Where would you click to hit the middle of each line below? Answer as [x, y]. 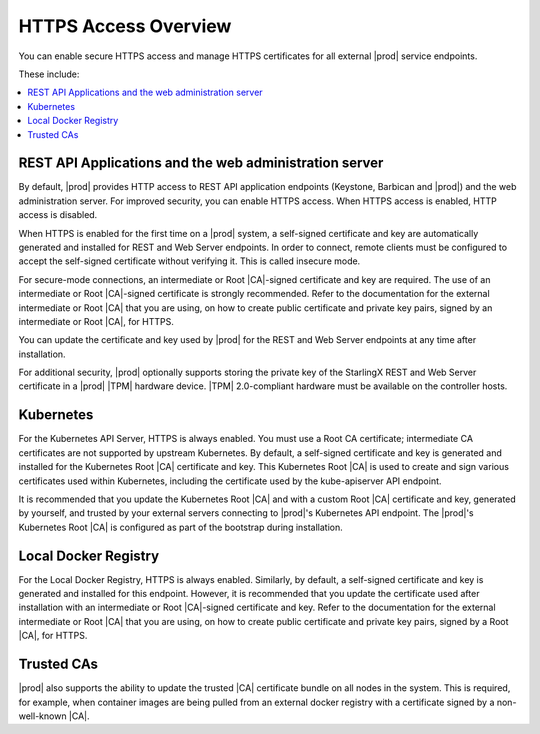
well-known [42, 716]
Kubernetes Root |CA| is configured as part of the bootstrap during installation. [181, 527]
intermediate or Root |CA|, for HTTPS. [96, 321]
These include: [49, 74]
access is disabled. [58, 215]
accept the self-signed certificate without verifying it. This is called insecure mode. [189, 261]
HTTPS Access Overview [125, 26]
